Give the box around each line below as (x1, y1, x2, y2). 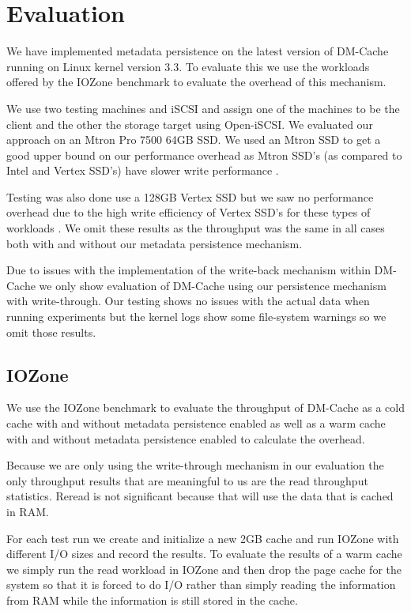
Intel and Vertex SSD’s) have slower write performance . (6, 162, 279, 179)
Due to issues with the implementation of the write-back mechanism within (6, 262, 371, 278)
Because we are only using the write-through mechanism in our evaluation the (6, 457, 384, 473)
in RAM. (6, 503, 49, 519)
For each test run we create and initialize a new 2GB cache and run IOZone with (6, 530, 399, 546)
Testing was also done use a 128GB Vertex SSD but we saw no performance (6, 188, 374, 205)
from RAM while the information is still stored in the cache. (6, 591, 298, 608)
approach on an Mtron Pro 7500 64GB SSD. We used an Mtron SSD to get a (6, 131, 381, 148)
